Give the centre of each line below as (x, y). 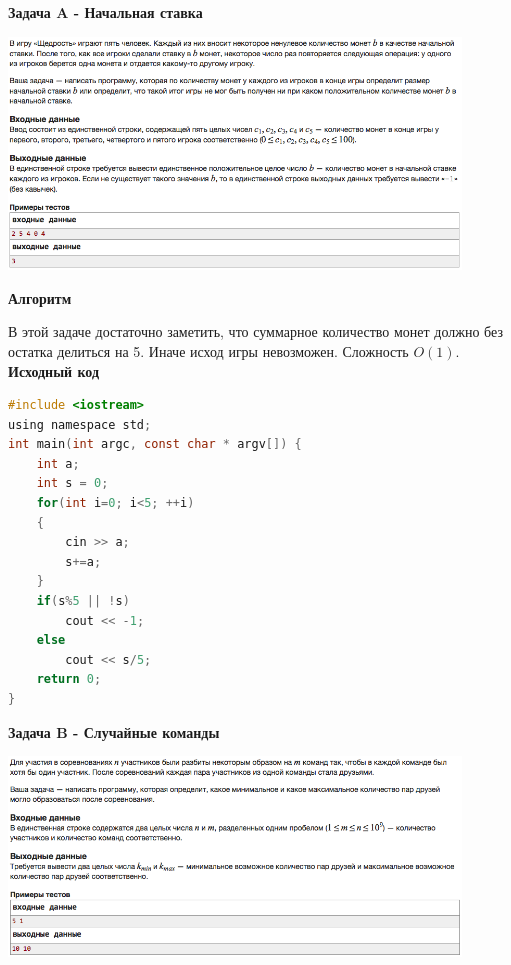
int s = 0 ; (72, 483)
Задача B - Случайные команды (114, 731)
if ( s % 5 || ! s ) (83, 601)
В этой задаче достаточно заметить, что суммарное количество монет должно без (255, 331)
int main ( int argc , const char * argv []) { (155, 444)
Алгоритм (40, 297)
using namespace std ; (80, 424)
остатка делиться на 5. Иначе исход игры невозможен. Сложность (208, 350)
